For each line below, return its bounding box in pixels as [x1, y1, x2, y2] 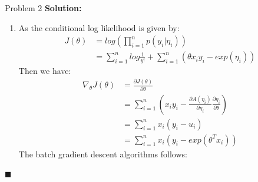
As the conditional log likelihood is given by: [18, 21, 180, 33]
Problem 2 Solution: [5, 2, 82, 14]
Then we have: [18, 65, 71, 77]
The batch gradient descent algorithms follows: [18, 147, 187, 160]
